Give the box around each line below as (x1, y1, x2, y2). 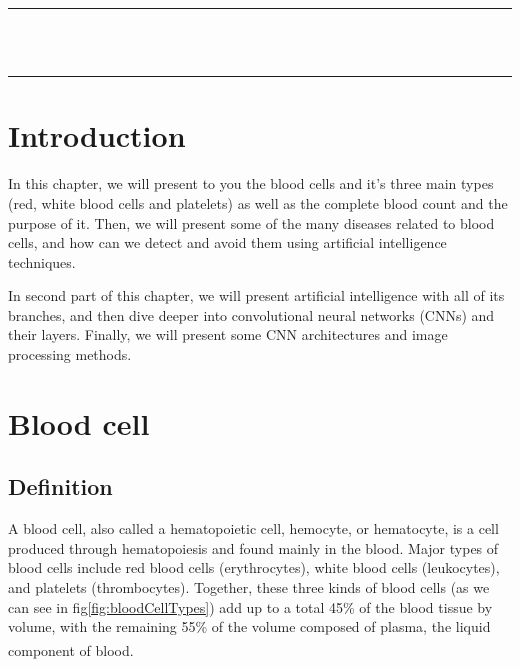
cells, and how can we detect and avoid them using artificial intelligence (8, 232, 447, 253)
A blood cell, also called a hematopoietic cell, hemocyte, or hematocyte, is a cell (8, 518, 499, 539)
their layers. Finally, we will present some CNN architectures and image (8, 324, 448, 345)
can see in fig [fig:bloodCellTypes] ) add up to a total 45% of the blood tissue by (8, 596, 493, 617)
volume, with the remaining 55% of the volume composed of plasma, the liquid (8, 616, 491, 637)
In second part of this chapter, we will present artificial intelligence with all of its (8, 285, 505, 306)
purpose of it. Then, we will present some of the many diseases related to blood (8, 212, 495, 233)
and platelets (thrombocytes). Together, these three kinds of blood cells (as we (8, 577, 490, 598)
